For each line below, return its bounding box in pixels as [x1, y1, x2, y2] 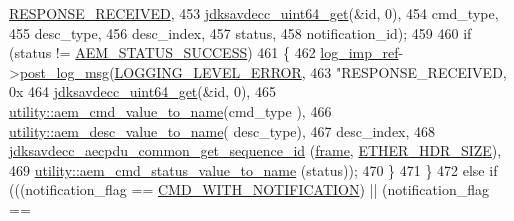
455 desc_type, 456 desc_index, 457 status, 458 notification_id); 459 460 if [9, 22, 472, 43]
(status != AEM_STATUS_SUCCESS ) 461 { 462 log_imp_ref [9, 42, 399, 63]
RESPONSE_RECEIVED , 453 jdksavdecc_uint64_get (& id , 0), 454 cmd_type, [9, 3, 499, 23]
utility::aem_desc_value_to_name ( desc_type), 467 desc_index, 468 [9, 120, 436, 141]
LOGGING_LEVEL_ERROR [114, 61, 302, 82]
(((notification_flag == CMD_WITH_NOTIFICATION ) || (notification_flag [9, 179, 489, 200]
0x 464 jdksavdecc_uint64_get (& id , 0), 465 [9, 81, 276, 102]
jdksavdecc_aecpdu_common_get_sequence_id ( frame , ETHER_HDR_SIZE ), [9, 140, 502, 161]
